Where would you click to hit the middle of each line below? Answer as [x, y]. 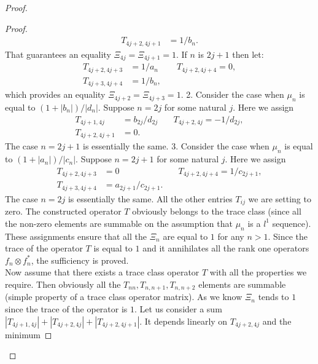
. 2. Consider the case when [232, 94]
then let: [248, 54]
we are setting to [280, 198]
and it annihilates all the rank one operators [226, 248]
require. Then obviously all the [63, 284]
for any [231, 236]
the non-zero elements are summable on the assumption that [119, 223]
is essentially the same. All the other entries [150, 198]
